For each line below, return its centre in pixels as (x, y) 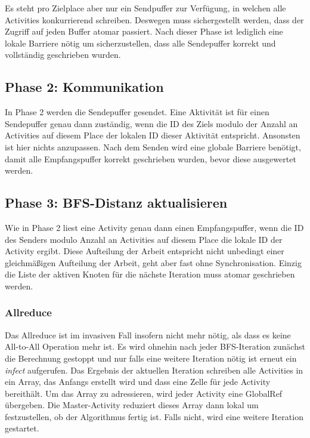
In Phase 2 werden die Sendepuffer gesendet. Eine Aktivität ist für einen (137, 112)
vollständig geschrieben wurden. (63, 55)
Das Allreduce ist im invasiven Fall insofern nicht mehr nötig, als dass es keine (148, 334)
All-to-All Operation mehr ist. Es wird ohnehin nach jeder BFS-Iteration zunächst (155, 346)
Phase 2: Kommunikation (84, 87)
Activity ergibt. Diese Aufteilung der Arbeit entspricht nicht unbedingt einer (145, 251)
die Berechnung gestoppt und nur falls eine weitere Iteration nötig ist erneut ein (151, 358)
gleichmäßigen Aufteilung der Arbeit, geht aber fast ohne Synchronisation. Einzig (153, 262)
